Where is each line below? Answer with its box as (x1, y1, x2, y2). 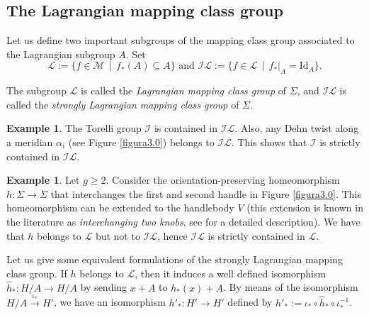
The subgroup (6, 83, 67, 98)
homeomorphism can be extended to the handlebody (6, 200, 234, 215)
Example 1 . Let (6, 172, 80, 187)
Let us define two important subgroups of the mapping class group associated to (6, 33, 355, 48)
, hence (157, 228, 188, 243)
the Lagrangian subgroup (6, 46, 115, 61)
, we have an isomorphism (53, 294, 166, 309)
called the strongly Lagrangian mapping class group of (6, 96, 239, 111)
